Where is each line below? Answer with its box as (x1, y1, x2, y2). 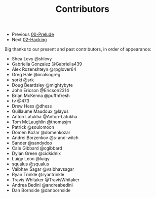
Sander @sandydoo (11, 140, 52, 146)
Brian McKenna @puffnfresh (11, 93, 70, 99)
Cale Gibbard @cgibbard (11, 145, 63, 151)
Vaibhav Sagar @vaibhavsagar (11, 166, 75, 172)
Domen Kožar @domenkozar (11, 130, 71, 136)
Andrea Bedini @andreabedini (11, 182, 73, 188)
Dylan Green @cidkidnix (11, 150, 61, 156)
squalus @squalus (11, 161, 49, 167)
